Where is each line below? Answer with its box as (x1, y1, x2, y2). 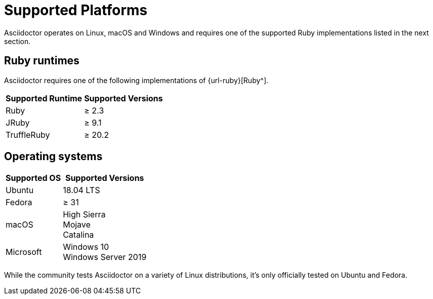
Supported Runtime (6, 93, 83, 103)
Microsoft (6, 247, 42, 257)
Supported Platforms (4, 2, 148, 19)
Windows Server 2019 (63, 252, 147, 263)
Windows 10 (63, 242, 109, 252)
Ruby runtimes (4, 54, 80, 67)
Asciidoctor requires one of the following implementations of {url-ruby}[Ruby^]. (4, 76, 268, 85)
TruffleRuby (6, 129, 50, 140)
